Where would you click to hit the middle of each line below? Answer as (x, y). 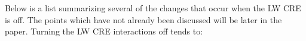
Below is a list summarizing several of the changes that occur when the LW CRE (153, 8)
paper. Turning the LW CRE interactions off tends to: (104, 31)
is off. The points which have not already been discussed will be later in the (143, 19)
